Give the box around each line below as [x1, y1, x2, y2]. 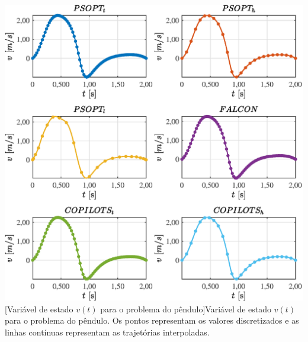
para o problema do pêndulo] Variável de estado [100, 302, 272, 315]
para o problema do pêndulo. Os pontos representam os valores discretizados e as [5, 314, 299, 327]
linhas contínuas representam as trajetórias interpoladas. [5, 325, 210, 338]
